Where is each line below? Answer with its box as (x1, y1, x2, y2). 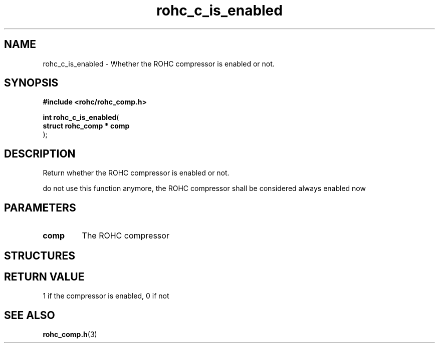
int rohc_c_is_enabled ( (43, 113, 119, 122)
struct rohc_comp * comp (43, 121, 130, 130)
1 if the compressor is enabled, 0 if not (43, 291, 169, 300)
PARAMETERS (4, 201, 76, 214)
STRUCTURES (4, 249, 75, 262)
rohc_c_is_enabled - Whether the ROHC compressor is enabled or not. (43, 59, 275, 68)
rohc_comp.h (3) (43, 330, 97, 339)
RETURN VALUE (4, 270, 85, 283)
